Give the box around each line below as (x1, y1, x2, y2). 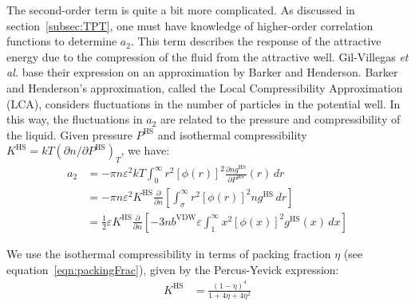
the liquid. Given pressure (6, 126, 132, 143)
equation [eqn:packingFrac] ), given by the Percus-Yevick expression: (6, 261, 339, 277)
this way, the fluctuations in (6, 111, 143, 127)
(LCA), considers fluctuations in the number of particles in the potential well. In (6, 95, 401, 112)
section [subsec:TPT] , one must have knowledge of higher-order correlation (6, 17, 373, 33)
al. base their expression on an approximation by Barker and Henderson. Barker (6, 64, 398, 80)
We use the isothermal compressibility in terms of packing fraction (6, 245, 331, 261)
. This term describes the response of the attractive (130, 33, 381, 49)
